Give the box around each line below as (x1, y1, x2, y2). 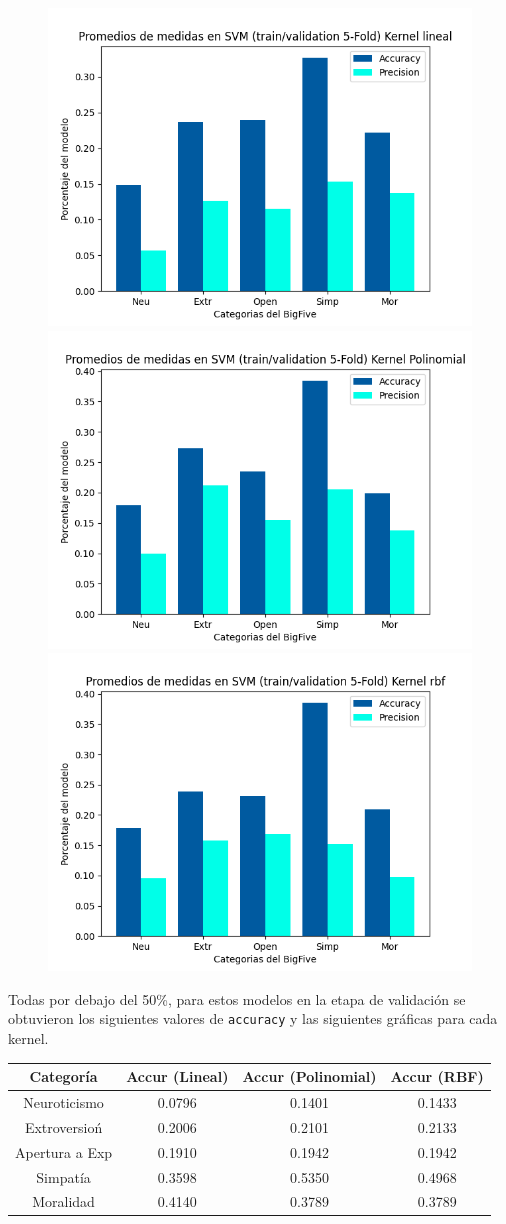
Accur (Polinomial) (242, 1066, 377, 1087)
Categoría (29, 1066, 98, 1087)
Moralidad (32, 1191, 95, 1212)
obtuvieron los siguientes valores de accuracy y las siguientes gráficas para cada (8, 1008, 498, 1029)
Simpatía (36, 1166, 91, 1187)
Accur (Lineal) (126, 1066, 229, 1087)
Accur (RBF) (390, 1066, 484, 1087)
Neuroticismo (23, 1091, 104, 1112)
